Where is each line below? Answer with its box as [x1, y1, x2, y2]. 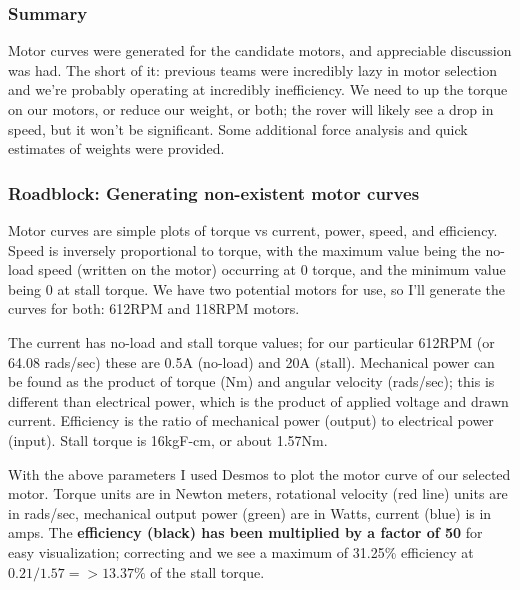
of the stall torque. [150, 561, 265, 582]
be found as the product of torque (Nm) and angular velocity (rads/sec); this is [8, 371, 495, 392]
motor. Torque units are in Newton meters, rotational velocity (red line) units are [8, 483, 508, 504]
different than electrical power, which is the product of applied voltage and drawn [8, 390, 509, 411]
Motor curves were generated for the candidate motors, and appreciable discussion [8, 40, 512, 61]
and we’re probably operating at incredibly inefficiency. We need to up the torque [8, 79, 508, 100]
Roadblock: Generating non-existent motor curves [8, 180, 420, 205]
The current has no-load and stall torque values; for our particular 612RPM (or [8, 331, 495, 352]
